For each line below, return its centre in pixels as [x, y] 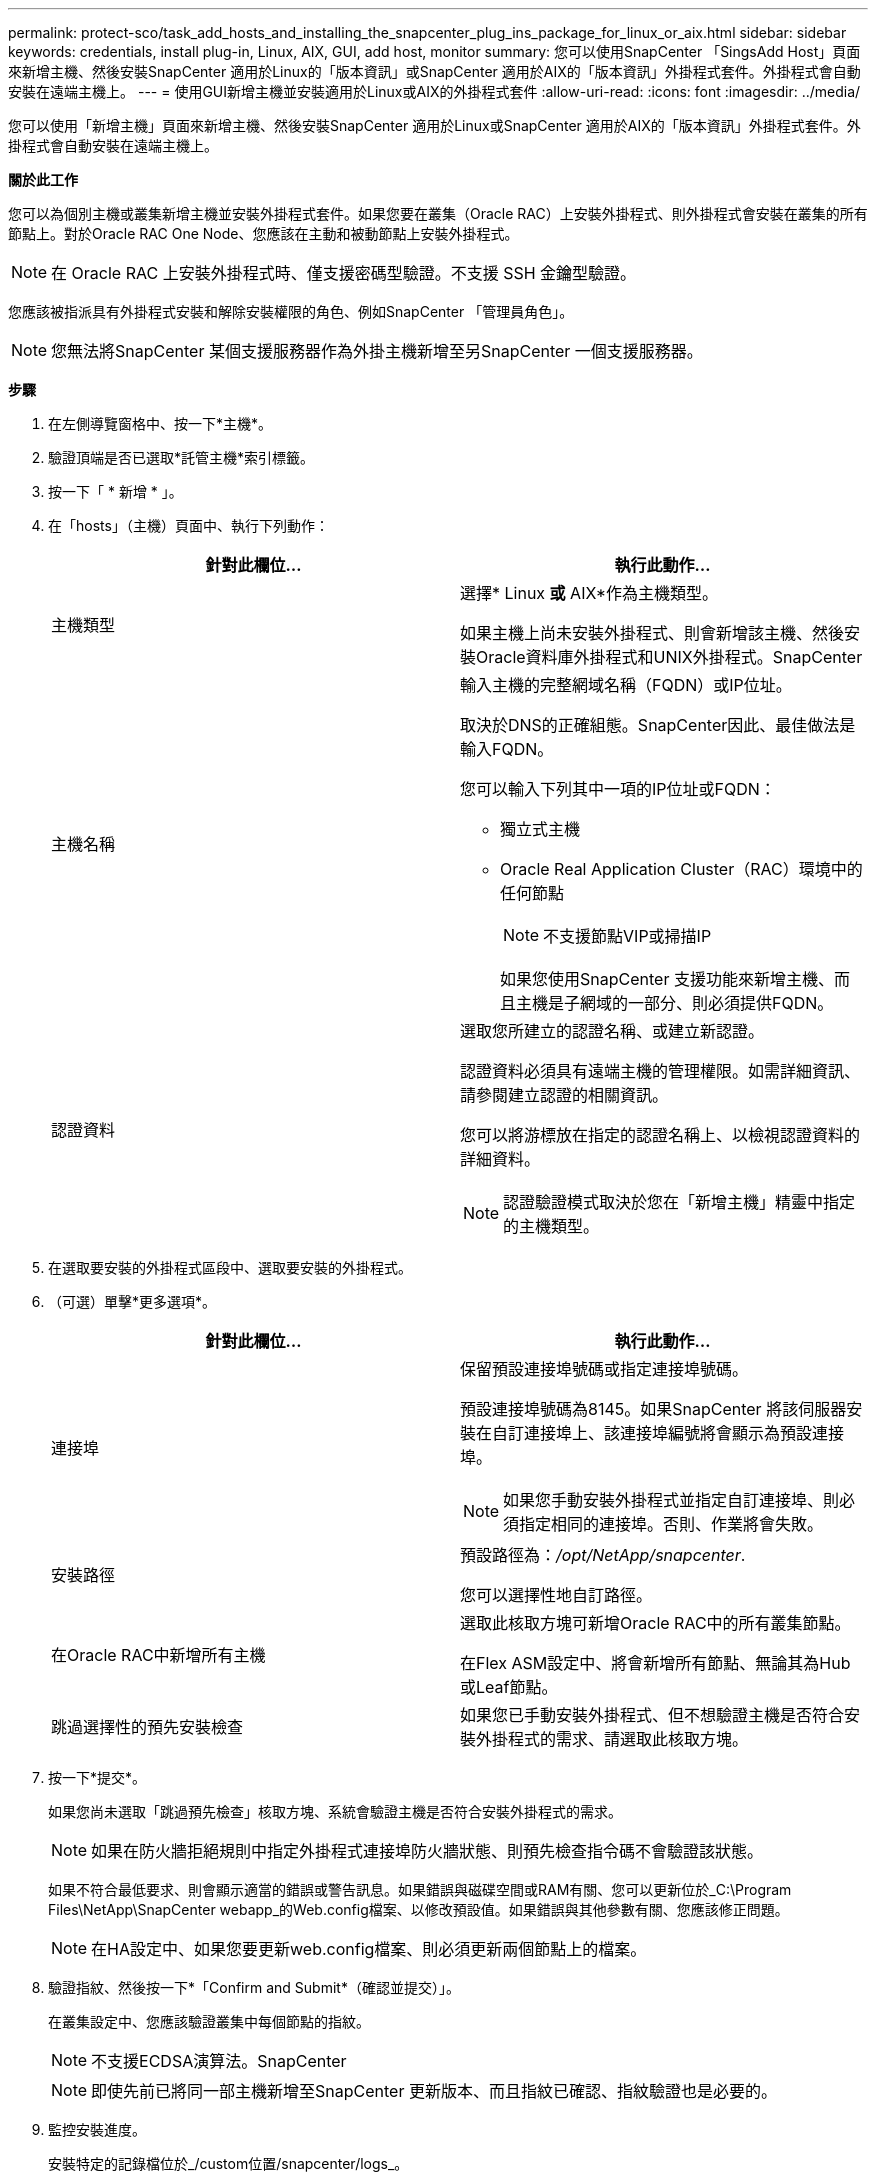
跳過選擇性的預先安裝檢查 [147, 1727]
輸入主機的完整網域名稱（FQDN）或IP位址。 [626, 685]
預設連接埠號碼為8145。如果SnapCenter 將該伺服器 [653, 1409]
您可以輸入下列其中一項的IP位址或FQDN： [618, 789]
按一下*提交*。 [97, 1777]
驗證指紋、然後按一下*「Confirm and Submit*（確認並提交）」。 [254, 1987]
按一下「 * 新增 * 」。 [115, 491]
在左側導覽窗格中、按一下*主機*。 [160, 423]
